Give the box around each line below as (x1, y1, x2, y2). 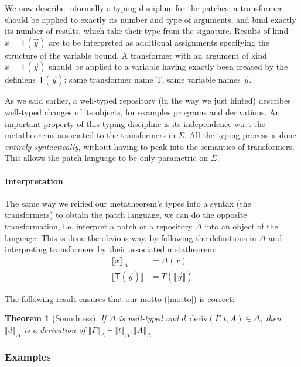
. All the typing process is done (184, 129, 296, 141)
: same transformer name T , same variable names (64, 73, 241, 85)
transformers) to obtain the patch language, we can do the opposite (5, 208, 247, 221)
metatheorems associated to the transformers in (5, 129, 176, 141)
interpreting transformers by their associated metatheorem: (5, 243, 217, 255)
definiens (5, 73, 36, 85)
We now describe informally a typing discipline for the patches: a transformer (5, 2, 282, 13)
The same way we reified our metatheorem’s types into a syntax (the (5, 197, 251, 209)
